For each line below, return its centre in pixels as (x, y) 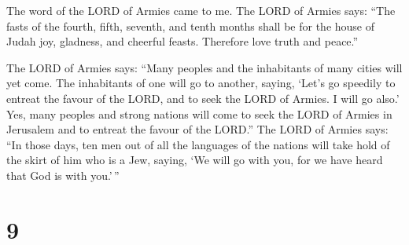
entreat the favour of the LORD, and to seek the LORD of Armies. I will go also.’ (203, 98)
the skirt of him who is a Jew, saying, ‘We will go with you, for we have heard (195, 160)
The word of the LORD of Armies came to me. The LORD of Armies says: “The (201, 10)
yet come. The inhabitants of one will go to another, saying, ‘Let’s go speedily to (201, 83)
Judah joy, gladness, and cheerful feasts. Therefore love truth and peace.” (182, 41)
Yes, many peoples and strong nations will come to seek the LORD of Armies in (199, 113)
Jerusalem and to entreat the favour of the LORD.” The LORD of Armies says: (197, 129)
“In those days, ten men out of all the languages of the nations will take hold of (198, 144)
